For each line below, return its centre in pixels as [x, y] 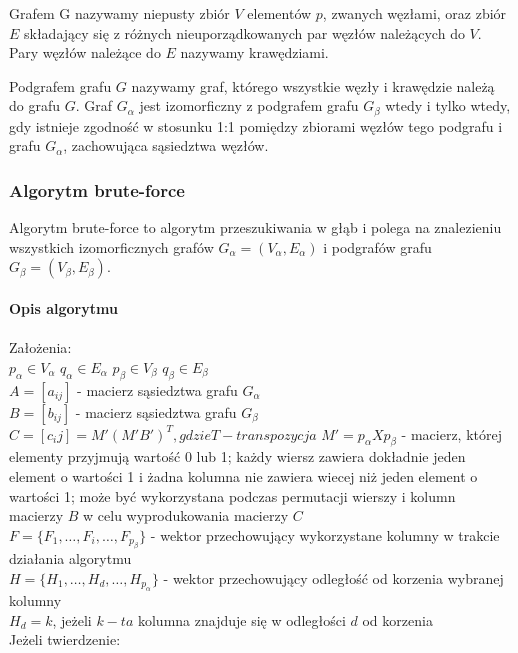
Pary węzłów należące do [85, 52]
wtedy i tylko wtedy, [448, 105]
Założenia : [40, 347]
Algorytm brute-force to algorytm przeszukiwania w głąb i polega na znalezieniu [255, 227]
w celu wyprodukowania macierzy [186, 515]
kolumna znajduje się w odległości [241, 619]
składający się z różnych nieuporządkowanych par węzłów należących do [244, 32]
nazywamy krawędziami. [254, 52]
